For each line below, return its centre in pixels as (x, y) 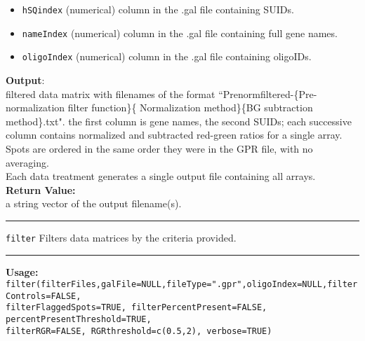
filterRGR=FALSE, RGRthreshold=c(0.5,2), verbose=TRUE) (139, 331)
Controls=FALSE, (44, 296)
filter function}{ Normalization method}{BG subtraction (190, 107)
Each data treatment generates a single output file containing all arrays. (161, 176)
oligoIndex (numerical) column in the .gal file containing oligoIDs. (167, 56)
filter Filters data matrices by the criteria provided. (121, 237)
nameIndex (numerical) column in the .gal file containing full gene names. (180, 33)
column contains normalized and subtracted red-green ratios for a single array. (174, 135)
